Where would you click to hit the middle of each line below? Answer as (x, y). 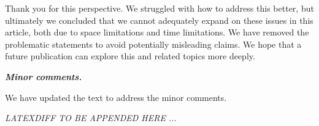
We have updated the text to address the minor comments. (116, 97)
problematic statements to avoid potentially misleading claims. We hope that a (153, 44)
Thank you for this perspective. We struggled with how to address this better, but (159, 8)
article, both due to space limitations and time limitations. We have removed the (157, 32)
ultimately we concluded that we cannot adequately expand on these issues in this (159, 20)
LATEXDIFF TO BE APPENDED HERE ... (91, 118)
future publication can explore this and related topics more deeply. (130, 56)
